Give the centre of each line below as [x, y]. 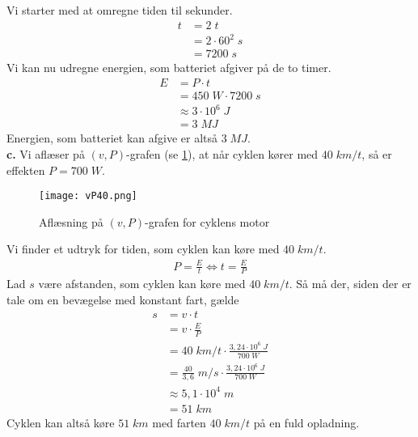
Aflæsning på [71, 221]
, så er [377, 154]
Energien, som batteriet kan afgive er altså [112, 138]
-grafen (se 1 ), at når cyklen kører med [222, 154]
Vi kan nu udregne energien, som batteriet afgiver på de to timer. [169, 68]
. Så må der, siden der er [350, 284]
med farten [179, 423]
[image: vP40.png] [88, 196]
